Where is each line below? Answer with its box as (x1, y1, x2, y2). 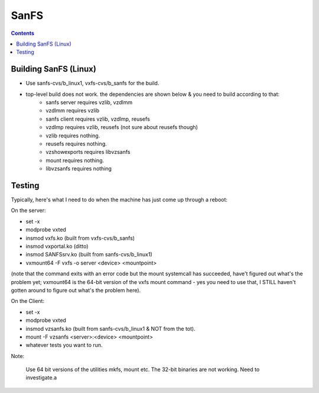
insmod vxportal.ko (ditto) (25, 243, 89, 250)
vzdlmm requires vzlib (45, 107, 100, 114)
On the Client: (11, 298, 44, 305)
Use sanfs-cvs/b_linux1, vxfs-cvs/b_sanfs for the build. (25, 80, 159, 87)
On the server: (11, 207, 46, 214)
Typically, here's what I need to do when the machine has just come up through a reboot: (11, 196, 227, 204)
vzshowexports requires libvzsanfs (45, 149, 131, 156)
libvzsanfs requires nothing (45, 165, 112, 172)
